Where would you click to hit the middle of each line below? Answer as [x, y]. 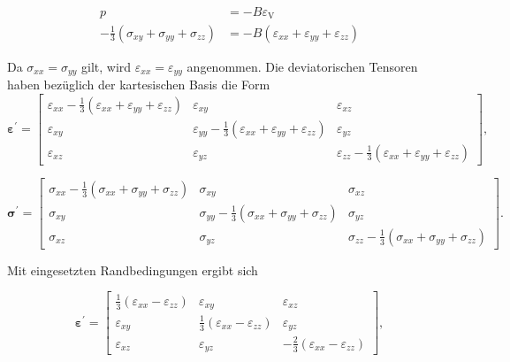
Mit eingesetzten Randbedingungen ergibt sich [133, 270]
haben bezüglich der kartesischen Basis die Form [139, 84]
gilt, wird [107, 66]
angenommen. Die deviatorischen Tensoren [302, 66]
